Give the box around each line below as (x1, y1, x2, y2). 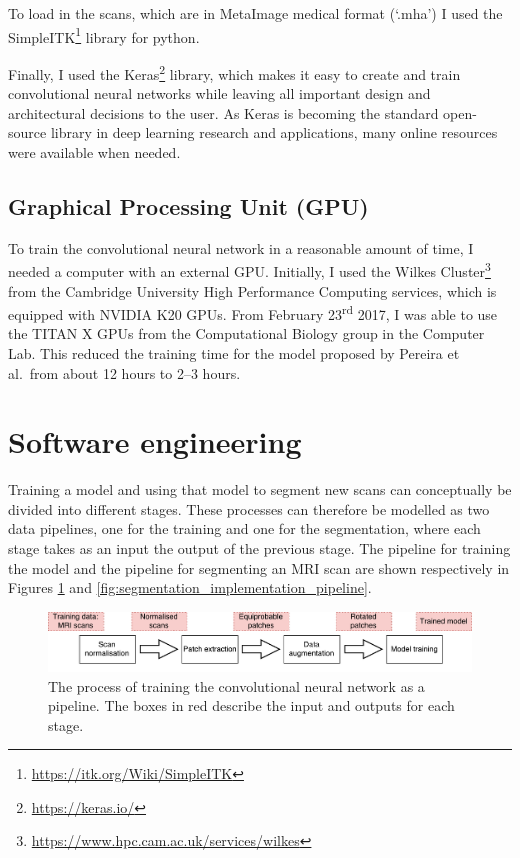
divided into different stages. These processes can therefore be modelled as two (8, 498, 490, 519)
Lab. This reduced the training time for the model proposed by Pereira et (8, 342, 460, 363)
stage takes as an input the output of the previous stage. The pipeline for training (8, 538, 511, 559)
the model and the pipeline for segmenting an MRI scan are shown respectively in (8, 557, 510, 578)
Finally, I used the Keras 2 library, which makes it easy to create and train (8, 60, 461, 84)
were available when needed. (8, 141, 181, 162)
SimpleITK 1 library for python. (8, 23, 200, 47)
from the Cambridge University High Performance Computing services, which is (8, 280, 497, 301)
